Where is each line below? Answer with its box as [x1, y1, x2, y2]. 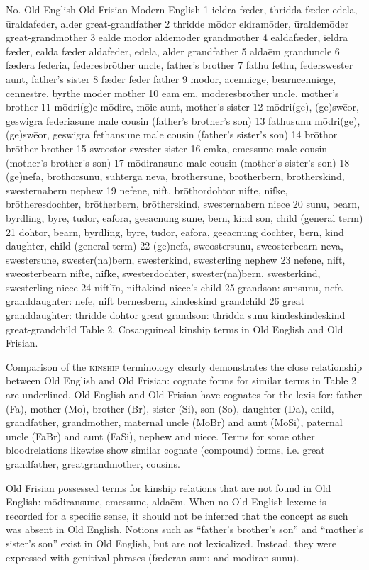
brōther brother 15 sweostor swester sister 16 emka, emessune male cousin [6, 140, 328, 155]
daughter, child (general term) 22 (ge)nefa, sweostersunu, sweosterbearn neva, [6, 238, 343, 253]
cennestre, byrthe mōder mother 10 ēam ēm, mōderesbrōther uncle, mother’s [6, 85, 339, 100]
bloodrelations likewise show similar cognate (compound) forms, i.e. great [6, 442, 325, 457]
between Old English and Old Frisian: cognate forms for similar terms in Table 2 [6, 373, 357, 388]
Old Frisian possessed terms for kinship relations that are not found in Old [6, 480, 331, 495]
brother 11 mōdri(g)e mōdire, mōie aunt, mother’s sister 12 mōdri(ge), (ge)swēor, [6, 99, 359, 114]
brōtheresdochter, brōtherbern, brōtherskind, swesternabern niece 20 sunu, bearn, [6, 196, 360, 211]
